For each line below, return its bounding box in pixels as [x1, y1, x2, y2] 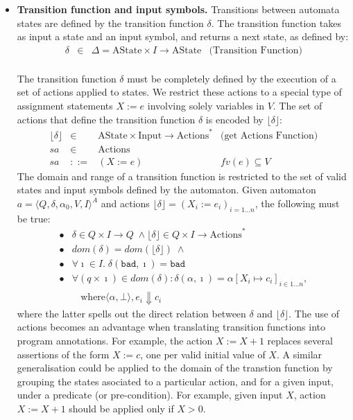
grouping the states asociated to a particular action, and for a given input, [17, 374, 334, 388]
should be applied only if [69, 401, 174, 415]
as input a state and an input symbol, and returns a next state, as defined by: [17, 29, 349, 44]
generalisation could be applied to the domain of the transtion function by [17, 360, 333, 375]
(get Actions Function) [221, 130, 318, 141]
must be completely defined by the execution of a [127, 71, 336, 85]
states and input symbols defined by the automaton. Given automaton [17, 182, 316, 197]
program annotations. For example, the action [17, 333, 213, 348]
